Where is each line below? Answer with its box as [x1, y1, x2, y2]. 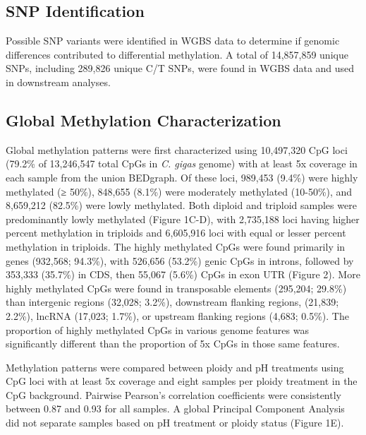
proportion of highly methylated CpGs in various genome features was [6, 322, 309, 337]
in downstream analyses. [6, 74, 111, 89]
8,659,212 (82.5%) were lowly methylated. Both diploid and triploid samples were [6, 198, 357, 213]
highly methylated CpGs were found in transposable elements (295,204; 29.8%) [6, 280, 347, 295]
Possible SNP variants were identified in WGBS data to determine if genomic [6, 33, 340, 48]
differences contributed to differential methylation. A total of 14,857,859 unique [6, 47, 348, 61]
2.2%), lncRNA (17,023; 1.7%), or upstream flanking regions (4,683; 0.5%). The [6, 308, 349, 323]
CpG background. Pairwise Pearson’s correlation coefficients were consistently [6, 387, 341, 402]
